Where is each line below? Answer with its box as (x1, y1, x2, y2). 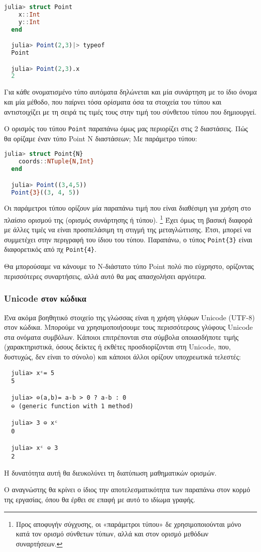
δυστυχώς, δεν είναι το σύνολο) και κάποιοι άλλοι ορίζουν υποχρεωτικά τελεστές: (4, 351, 241, 361)
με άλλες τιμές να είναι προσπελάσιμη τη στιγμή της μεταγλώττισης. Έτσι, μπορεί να (4, 224, 251, 235)
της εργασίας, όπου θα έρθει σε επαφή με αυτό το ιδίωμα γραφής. (4, 494, 196, 504)
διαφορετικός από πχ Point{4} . (4, 244, 97, 254)
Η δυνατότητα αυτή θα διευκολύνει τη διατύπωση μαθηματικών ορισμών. (4, 467, 217, 478)
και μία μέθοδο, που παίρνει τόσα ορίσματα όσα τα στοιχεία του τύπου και (4, 96, 222, 107)
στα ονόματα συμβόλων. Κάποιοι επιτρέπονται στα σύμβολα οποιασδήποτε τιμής (4, 331, 239, 342)
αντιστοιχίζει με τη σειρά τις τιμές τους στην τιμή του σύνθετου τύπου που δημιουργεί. (4, 106, 256, 117)
